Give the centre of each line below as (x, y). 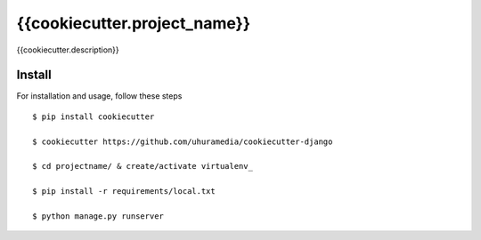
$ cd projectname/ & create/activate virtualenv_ (143, 166)
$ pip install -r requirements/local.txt (124, 192)
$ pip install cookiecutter (94, 116)
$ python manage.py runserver (98, 216)
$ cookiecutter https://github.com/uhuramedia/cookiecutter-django (183, 141)
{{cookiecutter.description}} (68, 50)
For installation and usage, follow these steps (99, 96)
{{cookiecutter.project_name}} (134, 23)
